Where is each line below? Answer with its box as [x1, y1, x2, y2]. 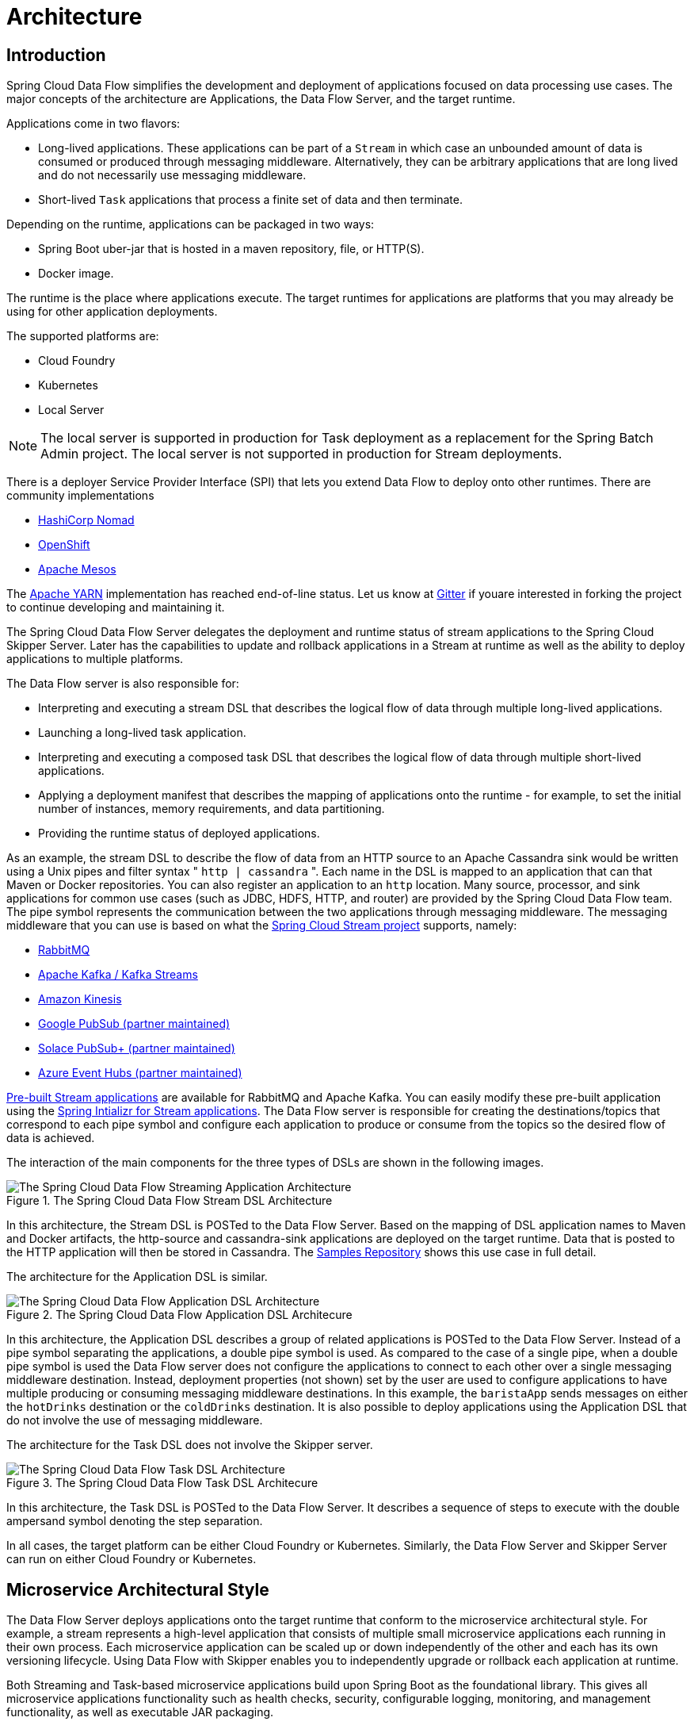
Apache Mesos [38, 562, 116, 577]
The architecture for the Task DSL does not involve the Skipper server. [6, 1438, 373, 1452]
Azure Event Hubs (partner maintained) [38, 1066, 242, 1080]
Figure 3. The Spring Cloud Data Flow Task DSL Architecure [6, 1476, 318, 1490]
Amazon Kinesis [38, 992, 122, 1006]
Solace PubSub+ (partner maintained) [38, 1041, 235, 1056]
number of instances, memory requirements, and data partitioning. [38, 802, 385, 816]
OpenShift [38, 538, 90, 552]
